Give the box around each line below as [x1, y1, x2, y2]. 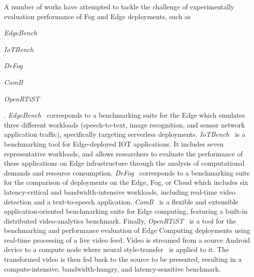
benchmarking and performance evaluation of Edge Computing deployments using [4, 225, 251, 235]
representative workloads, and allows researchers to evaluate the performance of [4, 148, 243, 158]
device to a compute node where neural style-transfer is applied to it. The [4, 244, 229, 254]
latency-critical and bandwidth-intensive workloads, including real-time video [4, 186, 236, 197]
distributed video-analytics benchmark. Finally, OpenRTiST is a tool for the [4, 215, 236, 226]
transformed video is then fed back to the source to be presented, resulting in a [4, 254, 242, 264]
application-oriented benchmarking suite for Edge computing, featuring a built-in [4, 206, 248, 216]
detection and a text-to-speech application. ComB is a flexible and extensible [4, 196, 238, 206]
